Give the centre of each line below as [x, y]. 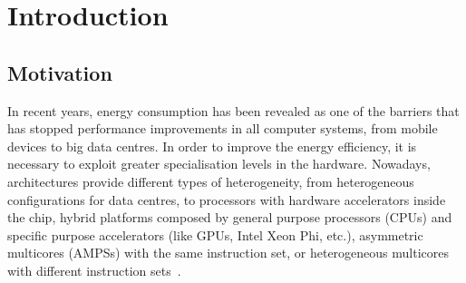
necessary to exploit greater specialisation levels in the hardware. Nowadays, [219, 164]
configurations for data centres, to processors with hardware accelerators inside [227, 199]
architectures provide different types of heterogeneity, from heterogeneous [211, 181]
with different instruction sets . [94, 270]
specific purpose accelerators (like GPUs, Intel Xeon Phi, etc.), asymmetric [215, 234]
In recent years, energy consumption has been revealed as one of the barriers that [233, 110]
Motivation [60, 72]
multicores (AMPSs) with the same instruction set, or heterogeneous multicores [228, 253]
